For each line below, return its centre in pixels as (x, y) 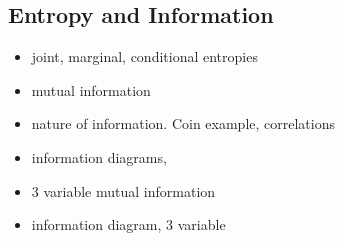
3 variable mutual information (123, 190)
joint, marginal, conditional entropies (144, 56)
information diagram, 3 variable (128, 224)
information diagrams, (99, 156)
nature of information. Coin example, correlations (183, 123)
